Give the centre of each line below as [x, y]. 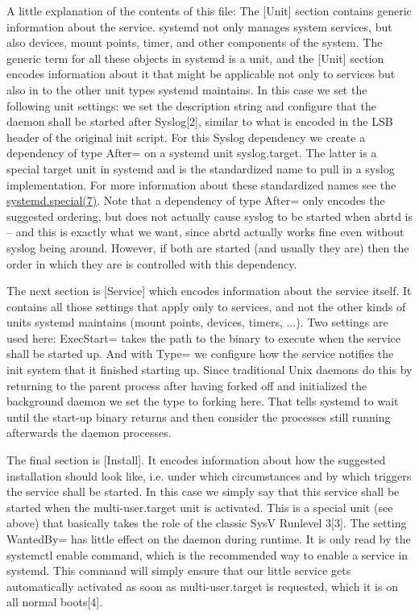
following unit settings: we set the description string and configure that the [192, 105]
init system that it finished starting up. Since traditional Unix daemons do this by [209, 370]
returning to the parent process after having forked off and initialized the [187, 385]
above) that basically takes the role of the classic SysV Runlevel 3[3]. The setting [207, 523]
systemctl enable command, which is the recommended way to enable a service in [207, 554]
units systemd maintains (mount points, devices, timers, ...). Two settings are [197, 322]
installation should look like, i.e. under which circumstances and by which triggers [209, 475]
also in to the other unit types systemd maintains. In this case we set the [187, 89]
